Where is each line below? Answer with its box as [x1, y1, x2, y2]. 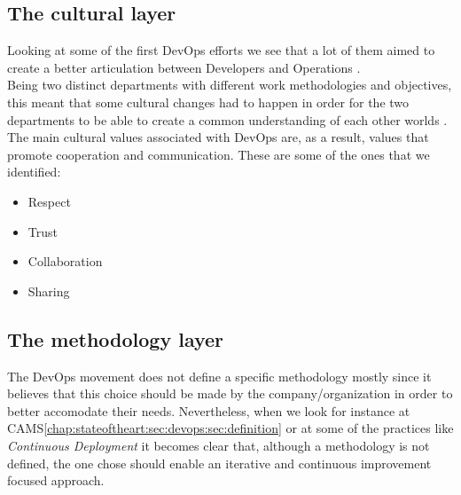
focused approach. [7, 471, 105, 490]
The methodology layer [7, 325, 224, 352]
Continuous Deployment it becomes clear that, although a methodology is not [7, 436, 430, 454]
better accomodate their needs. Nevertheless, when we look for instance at [7, 401, 410, 420]
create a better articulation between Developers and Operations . [7, 58, 361, 76]
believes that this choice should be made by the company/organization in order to [7, 384, 453, 403]
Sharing [27, 281, 70, 300]
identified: [7, 162, 61, 181]
